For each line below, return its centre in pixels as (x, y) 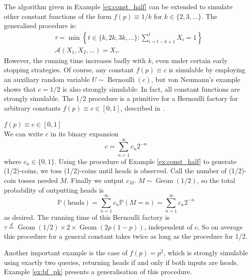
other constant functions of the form (58, 16)
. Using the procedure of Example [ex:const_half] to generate (145, 161)
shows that (20, 89)
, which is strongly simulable (206, 252)
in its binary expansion (85, 133)
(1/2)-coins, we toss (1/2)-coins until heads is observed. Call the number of (115, 171)
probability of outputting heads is (54, 189)
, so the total (216, 180)
